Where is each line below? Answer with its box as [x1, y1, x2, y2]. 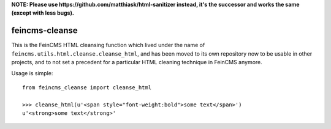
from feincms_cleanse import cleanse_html [22, 84, 152, 91]
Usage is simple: [11, 70, 53, 77]
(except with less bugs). [11, 9, 75, 17]
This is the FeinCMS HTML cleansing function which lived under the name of [11, 42, 205, 49]
